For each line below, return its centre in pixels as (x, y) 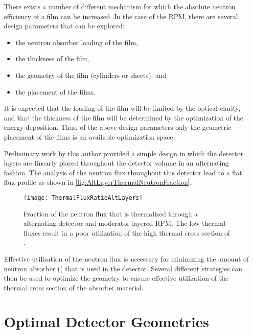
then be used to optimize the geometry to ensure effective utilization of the (116, 278)
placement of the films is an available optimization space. (90, 136)
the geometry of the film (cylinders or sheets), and (91, 75)
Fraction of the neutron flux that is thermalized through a (111, 213)
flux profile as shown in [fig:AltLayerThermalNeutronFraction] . (98, 182)
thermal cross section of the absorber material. (74, 287)
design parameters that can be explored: (64, 26)
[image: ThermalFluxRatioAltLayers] (83, 198)
